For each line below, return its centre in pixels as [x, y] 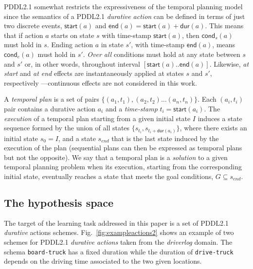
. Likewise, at [229, 63]
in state [112, 45]
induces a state [220, 118]
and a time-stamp [131, 108]
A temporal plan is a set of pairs [52, 99]
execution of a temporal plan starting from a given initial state [97, 118]
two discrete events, [33, 26]
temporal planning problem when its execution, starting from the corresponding [123, 167]
